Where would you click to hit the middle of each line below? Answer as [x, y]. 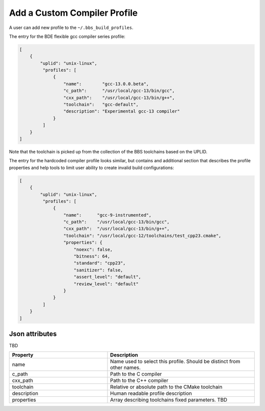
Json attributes [33, 334]
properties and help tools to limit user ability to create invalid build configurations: [92, 168]
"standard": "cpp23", [100, 263]
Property [23, 355]
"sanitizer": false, [98, 270]
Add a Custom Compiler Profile [73, 13]
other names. [125, 368]
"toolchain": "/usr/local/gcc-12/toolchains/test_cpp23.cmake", [142, 235]
